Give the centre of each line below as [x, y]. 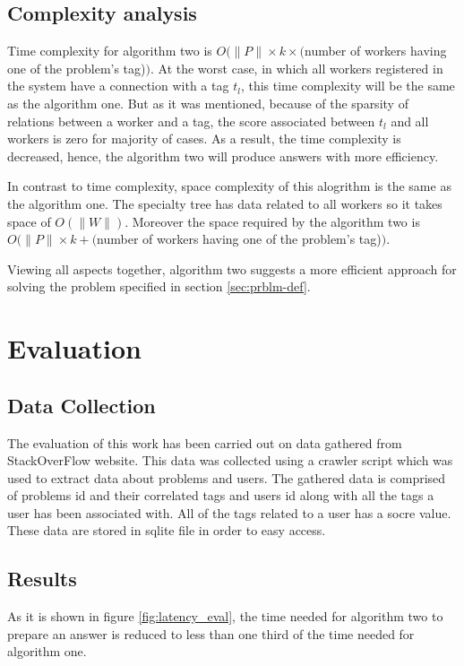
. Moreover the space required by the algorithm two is [272, 221]
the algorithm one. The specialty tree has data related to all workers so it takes [225, 203]
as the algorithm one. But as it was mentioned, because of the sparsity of [208, 103]
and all [410, 121]
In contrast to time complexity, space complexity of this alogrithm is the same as [229, 186]
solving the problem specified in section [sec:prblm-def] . [159, 286]
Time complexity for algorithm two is [110, 51]
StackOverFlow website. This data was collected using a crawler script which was [230, 460]
